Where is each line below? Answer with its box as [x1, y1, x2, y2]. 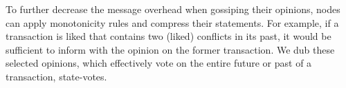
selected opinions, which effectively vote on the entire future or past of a [6, 56, 312, 70]
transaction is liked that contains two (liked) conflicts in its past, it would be [6, 29, 331, 43]
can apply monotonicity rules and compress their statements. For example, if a [6, 15, 339, 30]
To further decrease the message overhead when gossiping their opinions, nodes [6, 2, 340, 16]
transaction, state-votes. [6, 69, 107, 83]
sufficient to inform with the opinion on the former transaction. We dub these [6, 42, 335, 56]
